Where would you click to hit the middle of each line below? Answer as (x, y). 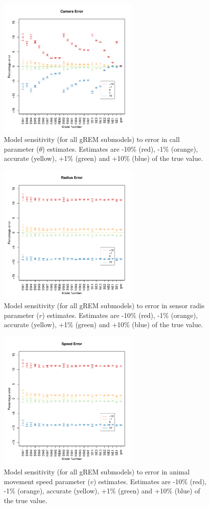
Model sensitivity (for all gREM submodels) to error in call (92, 139)
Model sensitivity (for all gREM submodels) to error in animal (97, 472)
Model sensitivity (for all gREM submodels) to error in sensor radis (104, 306)
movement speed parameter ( (47, 481)
